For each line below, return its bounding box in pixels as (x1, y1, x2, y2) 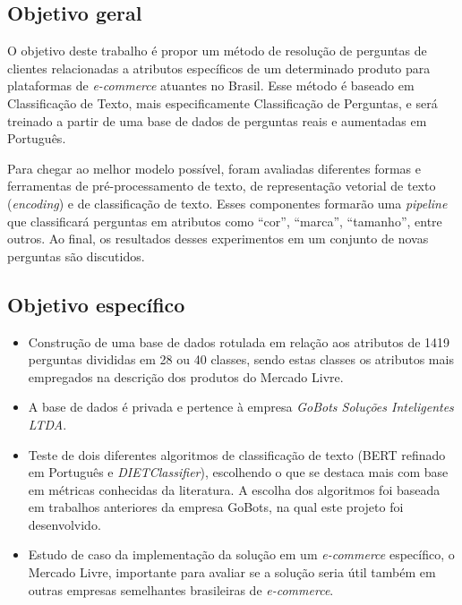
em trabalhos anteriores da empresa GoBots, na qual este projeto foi (28, 498, 404, 516)
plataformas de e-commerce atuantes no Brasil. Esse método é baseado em (7, 76, 415, 95)
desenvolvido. (28, 515, 101, 533)
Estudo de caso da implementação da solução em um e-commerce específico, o (28, 545, 455, 564)
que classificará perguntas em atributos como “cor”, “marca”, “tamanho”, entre (7, 211, 442, 230)
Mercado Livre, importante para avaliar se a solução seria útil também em (28, 563, 436, 582)
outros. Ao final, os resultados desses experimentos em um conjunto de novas (7, 229, 429, 248)
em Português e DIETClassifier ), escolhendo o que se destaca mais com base (28, 463, 449, 481)
